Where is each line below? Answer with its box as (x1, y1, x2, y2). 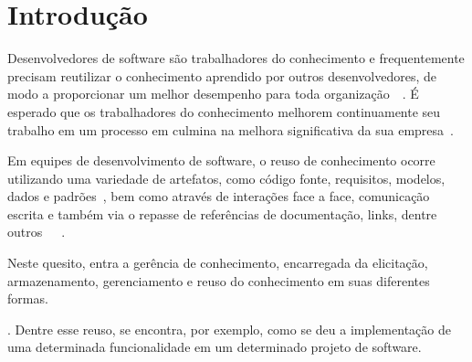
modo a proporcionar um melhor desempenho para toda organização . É (7, 84, 419, 103)
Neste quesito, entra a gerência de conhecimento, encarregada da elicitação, (7, 253, 428, 272)
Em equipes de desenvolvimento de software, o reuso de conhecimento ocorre (7, 151, 435, 170)
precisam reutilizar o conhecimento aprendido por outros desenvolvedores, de (7, 66, 436, 85)
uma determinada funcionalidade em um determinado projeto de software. (7, 337, 422, 357)
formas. (7, 289, 48, 308)
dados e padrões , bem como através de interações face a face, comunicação (7, 186, 430, 206)
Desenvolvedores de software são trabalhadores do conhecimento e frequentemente (7, 48, 465, 68)
